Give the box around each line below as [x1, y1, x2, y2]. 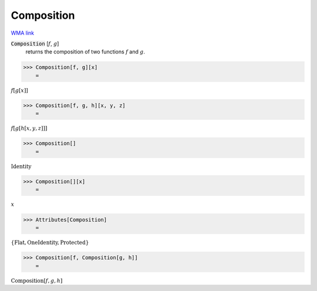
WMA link [11, 29, 35, 36]
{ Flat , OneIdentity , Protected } [11, 239, 89, 246]
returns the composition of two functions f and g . [25, 48, 146, 55]
